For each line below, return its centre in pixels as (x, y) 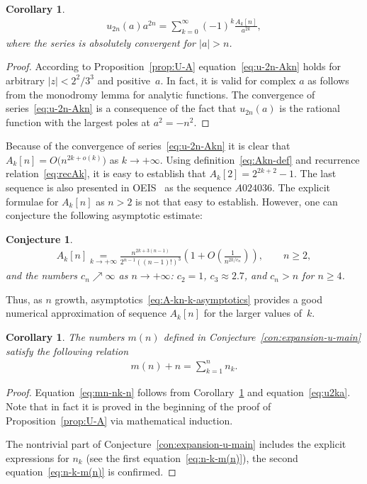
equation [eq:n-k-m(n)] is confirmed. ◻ (91, 472)
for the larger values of (253, 313)
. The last (315, 173)
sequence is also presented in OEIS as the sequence (119, 187)
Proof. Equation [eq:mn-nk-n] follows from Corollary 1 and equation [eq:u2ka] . (178, 392)
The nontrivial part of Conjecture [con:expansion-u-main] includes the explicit (176, 444)
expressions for (38, 457)
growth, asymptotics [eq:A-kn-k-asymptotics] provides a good (188, 299)
